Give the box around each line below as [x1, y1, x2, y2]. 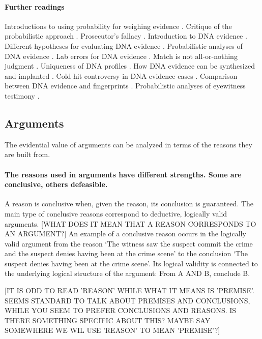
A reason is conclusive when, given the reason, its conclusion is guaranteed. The [5, 198, 254, 209]
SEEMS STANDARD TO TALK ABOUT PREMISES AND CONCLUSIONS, [5, 295, 250, 305]
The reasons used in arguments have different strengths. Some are [5, 169, 242, 179]
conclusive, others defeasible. [5, 179, 108, 190]
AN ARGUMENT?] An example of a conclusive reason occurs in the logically [5, 228, 246, 239]
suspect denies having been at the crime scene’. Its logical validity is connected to [5, 258, 258, 268]
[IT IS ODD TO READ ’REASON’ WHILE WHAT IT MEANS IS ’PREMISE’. [5, 285, 254, 296]
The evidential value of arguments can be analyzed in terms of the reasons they [5, 139, 252, 149]
